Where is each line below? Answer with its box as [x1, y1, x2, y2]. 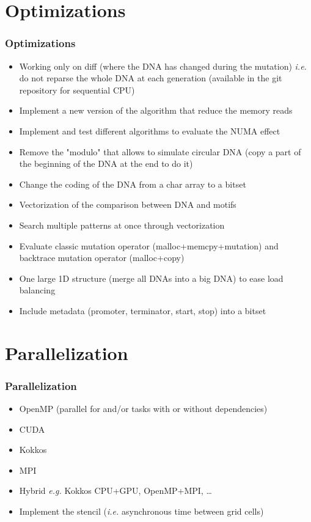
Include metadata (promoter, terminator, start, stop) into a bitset [19, 304, 266, 317]
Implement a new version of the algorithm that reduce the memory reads [19, 104, 293, 117]
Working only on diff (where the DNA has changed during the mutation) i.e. [19, 59, 307, 72]
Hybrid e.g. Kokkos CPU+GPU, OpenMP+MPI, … [19, 484, 212, 497]
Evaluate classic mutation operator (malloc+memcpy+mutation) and [19, 239, 279, 252]
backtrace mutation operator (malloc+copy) [19, 251, 185, 264]
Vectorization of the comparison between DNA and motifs [19, 198, 236, 211]
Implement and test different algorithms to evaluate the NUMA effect [19, 124, 280, 137]
